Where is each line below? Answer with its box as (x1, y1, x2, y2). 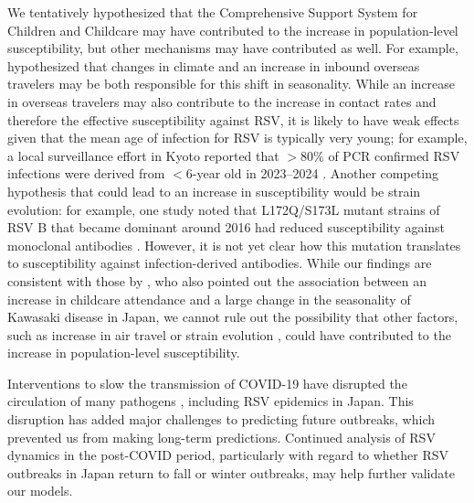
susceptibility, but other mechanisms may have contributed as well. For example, (7, 38, 458, 58)
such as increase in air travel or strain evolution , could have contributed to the (7, 325, 451, 344)
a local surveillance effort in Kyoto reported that (7, 145, 279, 165)
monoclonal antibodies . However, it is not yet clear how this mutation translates (7, 235, 461, 254)
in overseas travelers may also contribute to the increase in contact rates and (7, 91, 437, 111)
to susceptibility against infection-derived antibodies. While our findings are (7, 253, 432, 273)
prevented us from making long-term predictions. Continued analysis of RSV (7, 427, 436, 446)
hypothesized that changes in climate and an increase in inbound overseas (7, 56, 420, 75)
